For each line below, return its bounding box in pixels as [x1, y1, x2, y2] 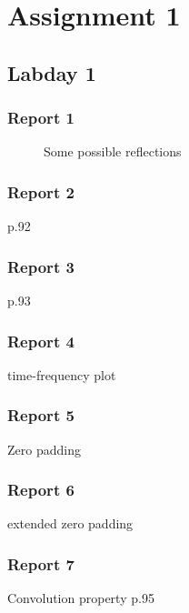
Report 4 [7, 329, 75, 352]
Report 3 [7, 255, 75, 277]
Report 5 [7, 404, 75, 427]
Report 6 [7, 478, 75, 501]
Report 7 [7, 552, 75, 575]
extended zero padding [7, 514, 134, 533]
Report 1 [7, 106, 75, 129]
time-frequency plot [7, 365, 116, 384]
